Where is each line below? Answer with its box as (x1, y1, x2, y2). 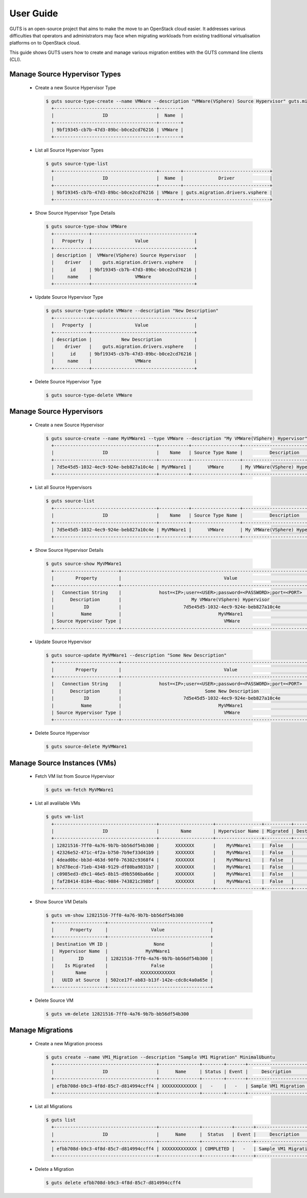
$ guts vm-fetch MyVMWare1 (46, 787, 114, 793)
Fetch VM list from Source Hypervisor (35, 773, 115, 779)
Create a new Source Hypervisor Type (35, 85, 116, 91)
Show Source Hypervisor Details (35, 547, 104, 553)
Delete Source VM (35, 997, 74, 1004)
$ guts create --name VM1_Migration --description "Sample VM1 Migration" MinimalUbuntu (46, 1055, 276, 1060)
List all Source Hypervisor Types (35, 147, 104, 153)
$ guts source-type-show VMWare (46, 223, 127, 230)
